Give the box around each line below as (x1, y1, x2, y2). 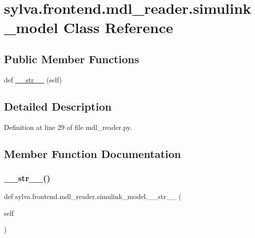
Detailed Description (4, 98, 112, 114)
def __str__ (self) (4, 74, 62, 84)
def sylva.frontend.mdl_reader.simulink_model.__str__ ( (4, 191, 182, 201)
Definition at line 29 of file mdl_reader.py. (4, 121, 132, 132)
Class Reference (63, 17, 173, 38)
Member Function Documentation (4, 146, 182, 161)
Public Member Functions (4, 51, 139, 66)
